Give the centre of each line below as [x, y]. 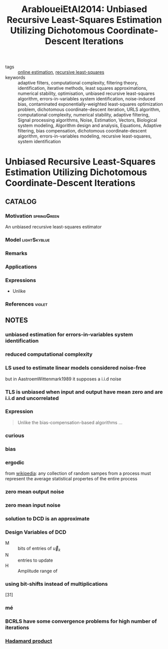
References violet [26, 304]
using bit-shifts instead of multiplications [56, 584]
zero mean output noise [35, 491]
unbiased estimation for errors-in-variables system [69, 335]
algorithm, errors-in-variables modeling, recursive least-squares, [85, 136]
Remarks [16, 253]
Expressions [21, 280]
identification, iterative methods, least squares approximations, [83, 88]
